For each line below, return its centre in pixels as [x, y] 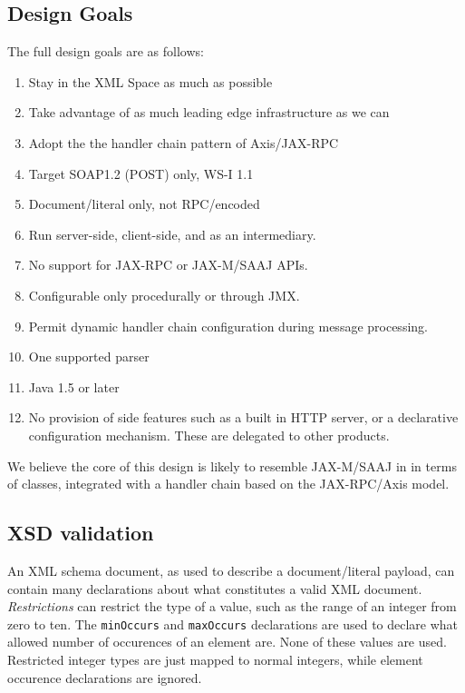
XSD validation [81, 533]
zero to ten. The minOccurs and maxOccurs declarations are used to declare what [233, 624]
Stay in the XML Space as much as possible [150, 81]
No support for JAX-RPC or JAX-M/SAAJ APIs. [168, 265]
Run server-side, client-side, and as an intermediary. [172, 234]
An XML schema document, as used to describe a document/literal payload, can [231, 570]
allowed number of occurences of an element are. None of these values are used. [227, 642]
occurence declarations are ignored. [105, 677]
